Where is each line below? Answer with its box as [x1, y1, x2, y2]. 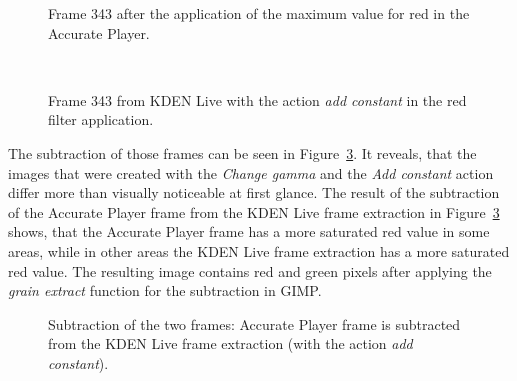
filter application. [48, 109, 154, 130]
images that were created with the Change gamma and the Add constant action [8, 162, 494, 183]
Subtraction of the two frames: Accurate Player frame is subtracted [48, 313, 461, 334]
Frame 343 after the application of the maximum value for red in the [48, 3, 470, 23]
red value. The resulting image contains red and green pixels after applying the [8, 260, 492, 281]
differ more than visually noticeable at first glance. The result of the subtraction [8, 182, 500, 203]
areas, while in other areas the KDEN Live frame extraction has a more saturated [8, 240, 510, 261]
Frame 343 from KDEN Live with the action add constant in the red [48, 89, 467, 110]
